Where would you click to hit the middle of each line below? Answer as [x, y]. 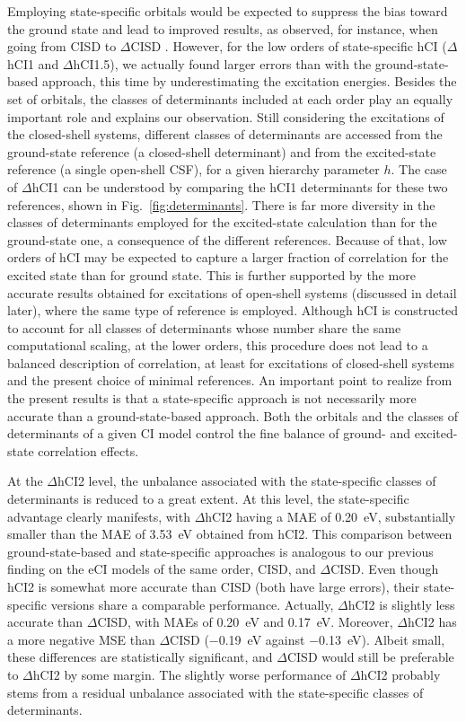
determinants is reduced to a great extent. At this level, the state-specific [208, 499]
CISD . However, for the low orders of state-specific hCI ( [289, 46]
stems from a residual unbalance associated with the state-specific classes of [215, 692]
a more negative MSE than [81, 639]
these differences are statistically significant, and [140, 657]
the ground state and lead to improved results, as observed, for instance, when [223, 28]
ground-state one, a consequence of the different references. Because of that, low [227, 239]
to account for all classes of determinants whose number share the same [204, 327]
